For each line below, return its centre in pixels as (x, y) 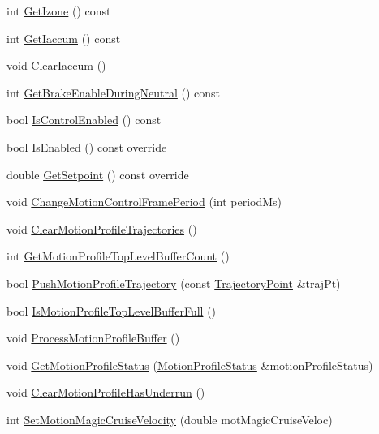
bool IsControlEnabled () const (84, 120)
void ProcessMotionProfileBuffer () (93, 338)
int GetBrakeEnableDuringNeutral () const (114, 92)
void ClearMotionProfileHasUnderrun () (106, 392)
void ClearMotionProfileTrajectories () (102, 228)
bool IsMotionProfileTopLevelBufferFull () (112, 310)
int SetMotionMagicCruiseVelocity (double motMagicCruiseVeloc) (170, 419)
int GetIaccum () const (64, 38)
